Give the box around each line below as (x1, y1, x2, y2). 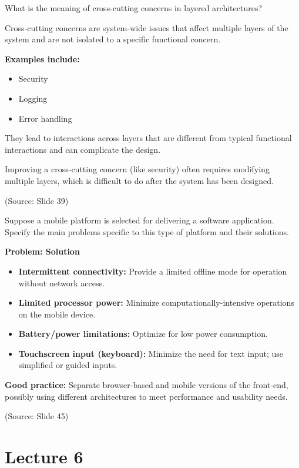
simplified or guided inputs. (18, 359, 117, 371)
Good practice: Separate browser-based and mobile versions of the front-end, (5, 379, 288, 391)
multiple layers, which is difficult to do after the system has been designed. (5, 174, 274, 186)
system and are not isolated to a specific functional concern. (5, 33, 221, 45)
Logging (18, 92, 48, 104)
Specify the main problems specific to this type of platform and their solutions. (5, 225, 289, 238)
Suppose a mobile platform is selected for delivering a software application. (5, 214, 274, 226)
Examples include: (5, 52, 80, 65)
